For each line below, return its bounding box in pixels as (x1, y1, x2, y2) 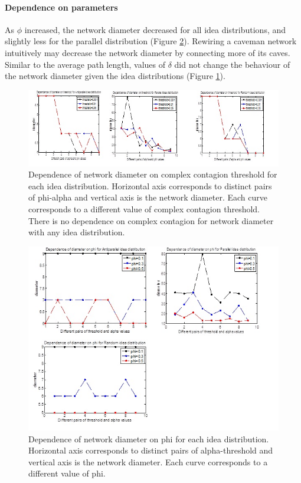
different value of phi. (28, 467, 106, 479)
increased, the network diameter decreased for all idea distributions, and (24, 23, 286, 35)
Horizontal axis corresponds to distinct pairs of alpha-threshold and (28, 444, 273, 456)
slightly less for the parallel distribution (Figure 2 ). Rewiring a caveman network (5, 35, 297, 47)
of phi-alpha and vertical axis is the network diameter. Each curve (28, 191, 267, 203)
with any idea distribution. (28, 226, 125, 238)
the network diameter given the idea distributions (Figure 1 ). (5, 70, 225, 82)
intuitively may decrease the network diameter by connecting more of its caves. (5, 46, 290, 58)
